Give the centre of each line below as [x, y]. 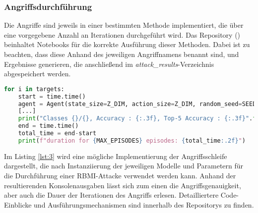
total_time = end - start [57, 133]
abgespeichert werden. [37, 74]
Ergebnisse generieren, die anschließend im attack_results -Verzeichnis [109, 64]
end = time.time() [48, 126]
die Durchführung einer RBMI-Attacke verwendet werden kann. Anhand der [120, 175]
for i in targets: [34, 89]
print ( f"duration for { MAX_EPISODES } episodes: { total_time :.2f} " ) [132, 140]
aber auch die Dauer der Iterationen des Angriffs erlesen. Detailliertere [111, 195]
